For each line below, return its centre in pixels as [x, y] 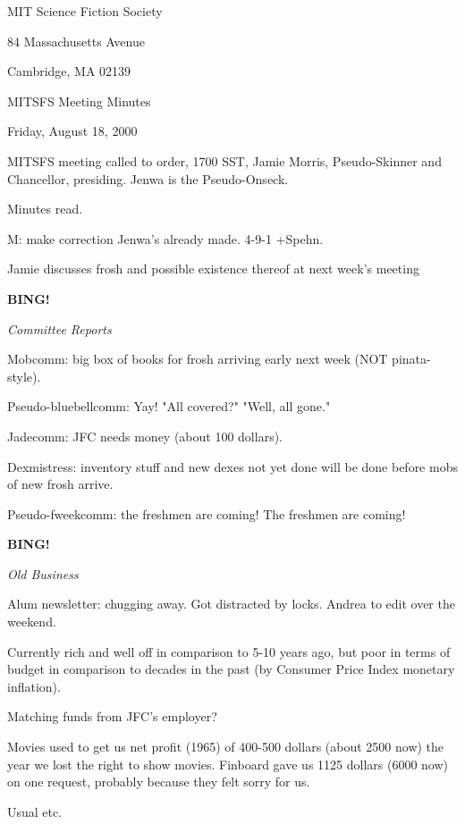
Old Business [43, 573]
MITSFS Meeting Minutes [79, 101]
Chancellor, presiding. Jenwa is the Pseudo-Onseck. [148, 178]
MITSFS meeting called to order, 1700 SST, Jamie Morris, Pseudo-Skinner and [224, 160]
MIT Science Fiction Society [85, 11]
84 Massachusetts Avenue [76, 41]
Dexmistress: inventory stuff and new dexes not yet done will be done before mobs [232, 466]
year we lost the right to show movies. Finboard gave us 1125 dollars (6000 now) [228, 764]
